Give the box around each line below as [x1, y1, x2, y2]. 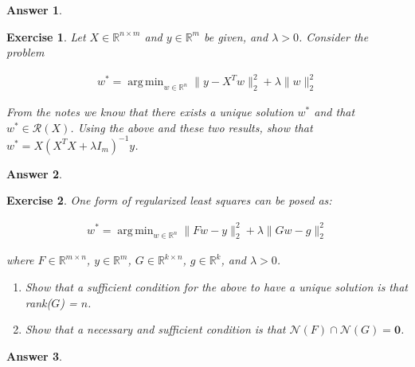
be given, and [203, 28, 268, 45]
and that [314, 103, 355, 120]
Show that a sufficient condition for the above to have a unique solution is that [25, 278, 408, 295]
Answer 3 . [6, 347, 62, 364]
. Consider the [299, 28, 369, 45]
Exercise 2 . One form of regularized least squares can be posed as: [6, 192, 332, 209]
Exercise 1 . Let [6, 28, 86, 45]
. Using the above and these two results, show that [70, 119, 313, 135]
